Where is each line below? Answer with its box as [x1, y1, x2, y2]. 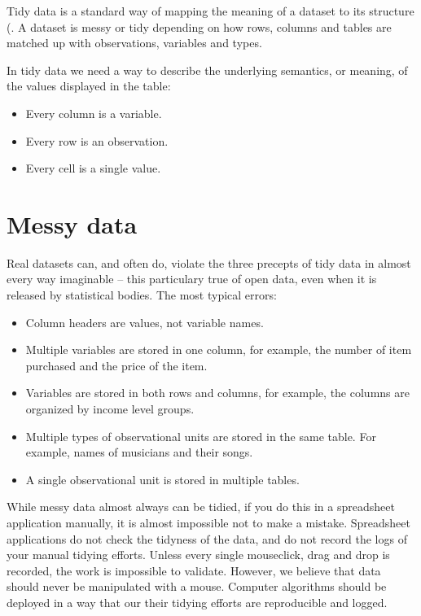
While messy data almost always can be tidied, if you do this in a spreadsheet [7, 498, 395, 515]
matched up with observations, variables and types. [7, 34, 262, 51]
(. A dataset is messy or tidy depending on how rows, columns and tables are [7, 18, 392, 35]
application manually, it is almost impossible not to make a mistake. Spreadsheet [7, 514, 410, 531]
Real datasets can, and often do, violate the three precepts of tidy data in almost [7, 254, 411, 271]
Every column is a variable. [25, 104, 162, 121]
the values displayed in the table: [7, 77, 171, 94]
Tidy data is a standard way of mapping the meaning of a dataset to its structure [7, 2, 414, 19]
